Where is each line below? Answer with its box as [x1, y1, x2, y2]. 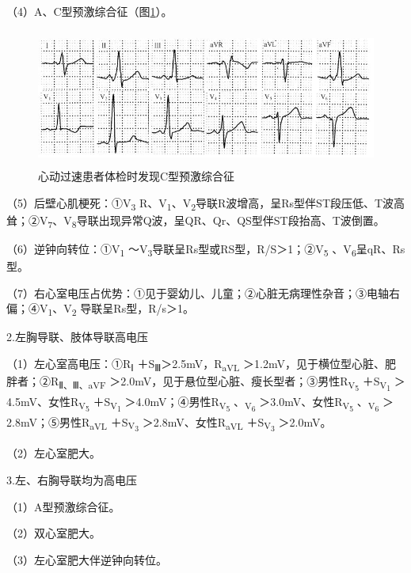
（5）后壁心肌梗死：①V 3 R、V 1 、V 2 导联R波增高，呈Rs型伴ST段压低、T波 [6, 194, 394, 213]
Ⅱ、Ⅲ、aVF [59, 378, 106, 391]
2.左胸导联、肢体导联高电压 [6, 328, 148, 345]
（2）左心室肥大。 [6, 445, 101, 461]
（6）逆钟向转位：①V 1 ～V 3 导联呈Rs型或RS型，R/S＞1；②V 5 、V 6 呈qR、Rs [6, 241, 405, 259]
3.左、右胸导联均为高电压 [6, 471, 137, 488]
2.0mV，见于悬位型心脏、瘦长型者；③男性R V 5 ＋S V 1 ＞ [120, 373, 405, 394]
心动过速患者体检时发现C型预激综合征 [38, 168, 235, 184]
